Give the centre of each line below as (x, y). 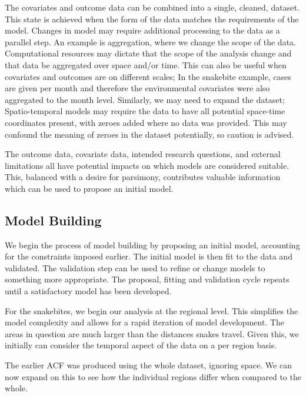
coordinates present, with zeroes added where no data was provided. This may (146, 122)
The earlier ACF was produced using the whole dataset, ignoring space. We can (148, 365)
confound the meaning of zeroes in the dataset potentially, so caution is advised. (149, 134)
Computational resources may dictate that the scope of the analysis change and (148, 53)
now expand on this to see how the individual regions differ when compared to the (153, 376)
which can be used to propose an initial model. (89, 188)
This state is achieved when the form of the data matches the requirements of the (152, 19)
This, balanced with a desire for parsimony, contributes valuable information (143, 177)
